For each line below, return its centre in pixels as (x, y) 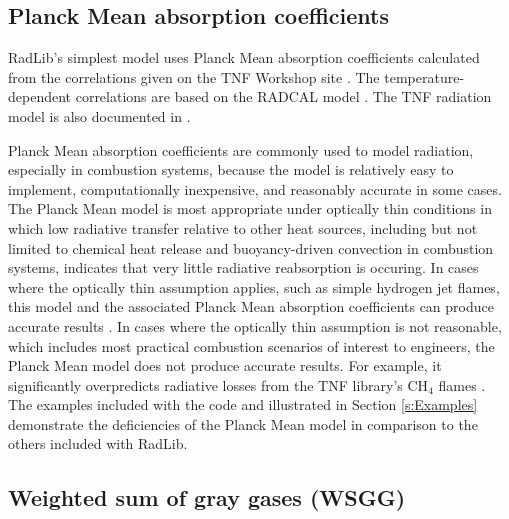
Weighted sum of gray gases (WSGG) (207, 497)
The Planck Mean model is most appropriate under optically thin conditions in (250, 208)
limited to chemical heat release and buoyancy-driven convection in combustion (251, 247)
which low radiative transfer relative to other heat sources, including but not (243, 227)
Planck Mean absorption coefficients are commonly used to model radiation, (241, 149)
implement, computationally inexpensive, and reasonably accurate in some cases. (255, 188)
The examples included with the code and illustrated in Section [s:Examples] (243, 404)
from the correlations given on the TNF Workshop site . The (194, 76)
